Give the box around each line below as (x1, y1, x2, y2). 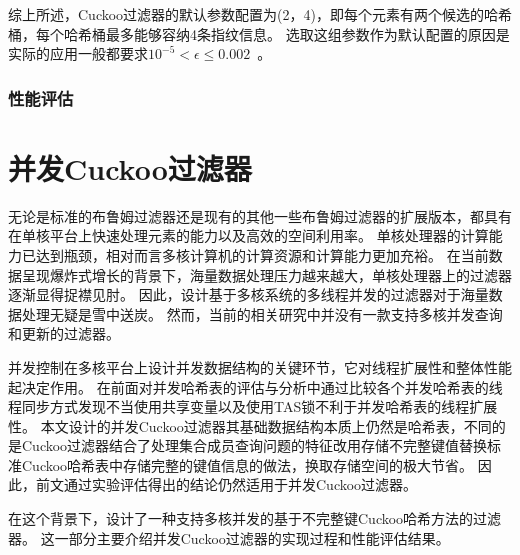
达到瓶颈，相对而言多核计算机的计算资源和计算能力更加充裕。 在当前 (35, 244, 489, 265)
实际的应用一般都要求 (8, 43, 148, 64)
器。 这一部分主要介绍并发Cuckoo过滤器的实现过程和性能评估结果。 (8, 527, 450, 548)
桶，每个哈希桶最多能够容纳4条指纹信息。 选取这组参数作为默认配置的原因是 (8, 23, 510, 44)
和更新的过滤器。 (8, 323, 120, 344)
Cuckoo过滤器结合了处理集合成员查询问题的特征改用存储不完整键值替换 (21, 435, 488, 456)
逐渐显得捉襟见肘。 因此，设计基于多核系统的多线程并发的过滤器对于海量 (8, 284, 489, 305)
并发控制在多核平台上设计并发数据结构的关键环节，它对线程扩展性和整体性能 (8, 356, 512, 377)
